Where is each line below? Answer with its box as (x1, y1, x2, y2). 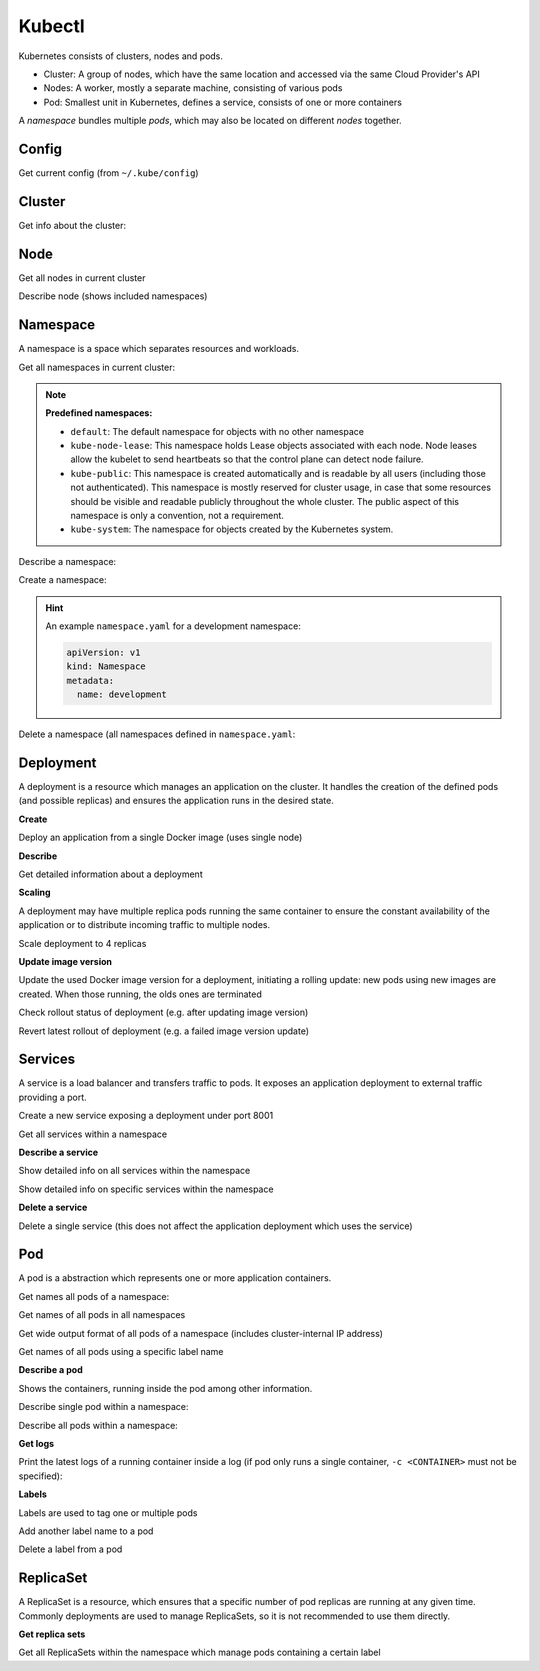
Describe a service (18, 1146, 99, 1158)
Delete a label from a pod (18, 1543, 123, 1555)
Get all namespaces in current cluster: (18, 361, 176, 373)
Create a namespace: (18, 574, 107, 586)
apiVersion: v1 (66, 646, 141, 658)
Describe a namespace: (18, 555, 117, 567)
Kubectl (18, 15, 85, 37)
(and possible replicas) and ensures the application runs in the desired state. (18, 795, 334, 807)
